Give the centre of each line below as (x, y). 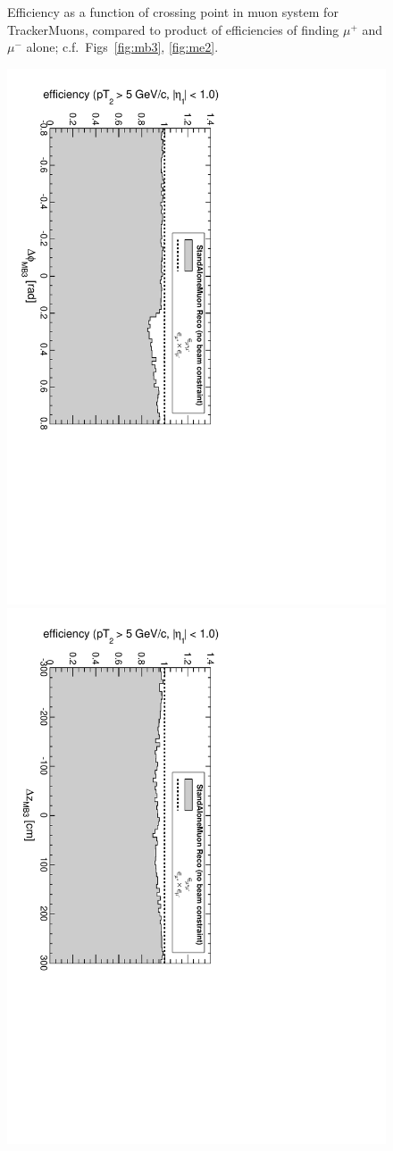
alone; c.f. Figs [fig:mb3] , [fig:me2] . (122, 47)
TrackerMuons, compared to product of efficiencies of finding (173, 29)
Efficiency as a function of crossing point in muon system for (173, 12)
